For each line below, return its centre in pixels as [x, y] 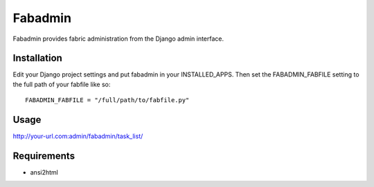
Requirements [44, 156]
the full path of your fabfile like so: [62, 84]
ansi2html [44, 173]
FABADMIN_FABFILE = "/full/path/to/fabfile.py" [107, 100]
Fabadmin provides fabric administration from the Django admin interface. [118, 39]
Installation [37, 58]
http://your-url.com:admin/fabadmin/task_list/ [78, 136]
